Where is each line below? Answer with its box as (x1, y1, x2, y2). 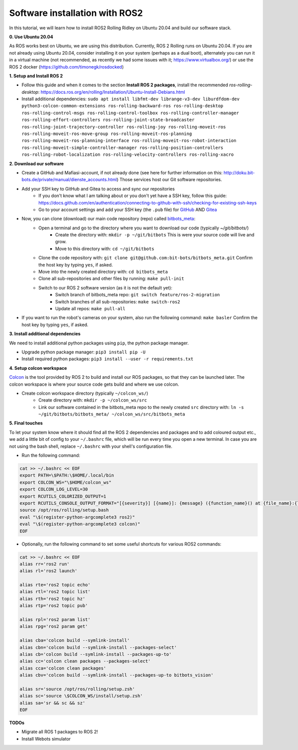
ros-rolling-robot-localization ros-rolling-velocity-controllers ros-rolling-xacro (21, 152, 234, 157)
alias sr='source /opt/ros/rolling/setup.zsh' (19, 686, 135, 692)
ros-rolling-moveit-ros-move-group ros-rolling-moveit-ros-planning (21, 131, 192, 136)
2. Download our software (9, 160, 64, 166)
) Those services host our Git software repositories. (117, 177, 222, 183)
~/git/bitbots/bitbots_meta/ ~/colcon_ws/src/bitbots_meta (38, 411, 186, 417)
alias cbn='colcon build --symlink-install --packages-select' (19, 644, 177, 650)
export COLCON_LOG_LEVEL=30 (19, 486, 88, 492)
